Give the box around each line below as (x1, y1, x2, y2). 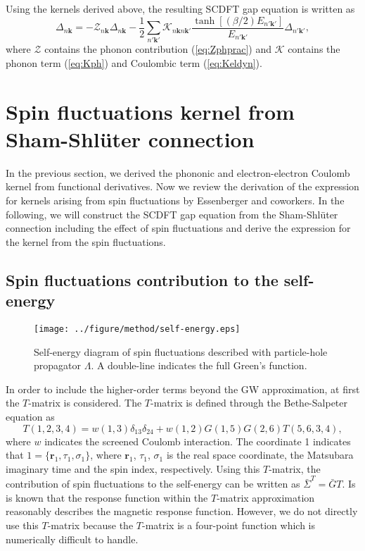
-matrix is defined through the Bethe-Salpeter (150, 395, 347, 410)
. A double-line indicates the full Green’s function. (91, 358, 307, 373)
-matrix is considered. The (28, 395, 142, 410)
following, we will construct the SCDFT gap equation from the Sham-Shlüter (6, 206, 338, 221)
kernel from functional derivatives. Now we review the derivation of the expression (6, 179, 359, 194)
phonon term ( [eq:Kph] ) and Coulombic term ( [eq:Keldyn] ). (6, 55, 262, 70)
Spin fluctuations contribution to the (6, 268, 278, 290)
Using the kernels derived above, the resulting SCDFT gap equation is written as (6, 1, 355, 16)
